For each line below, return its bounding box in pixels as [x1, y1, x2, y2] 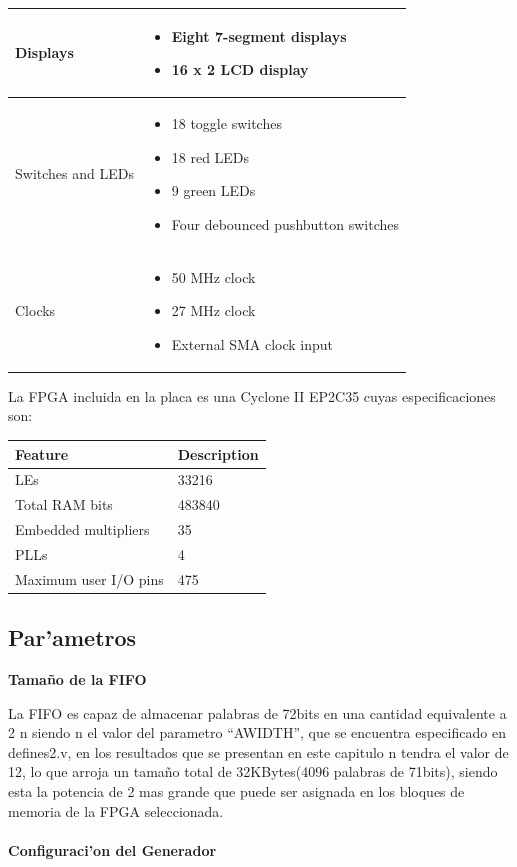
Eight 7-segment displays [171, 25, 347, 46]
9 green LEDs [171, 180, 256, 201]
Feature [15, 443, 69, 464]
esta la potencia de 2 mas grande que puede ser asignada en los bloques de [8, 781, 465, 802]
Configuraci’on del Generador [8, 839, 217, 860]
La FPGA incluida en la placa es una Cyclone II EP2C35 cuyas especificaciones [8, 385, 496, 406]
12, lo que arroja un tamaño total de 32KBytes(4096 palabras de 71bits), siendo [8, 761, 498, 782]
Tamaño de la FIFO [8, 669, 147, 690]
